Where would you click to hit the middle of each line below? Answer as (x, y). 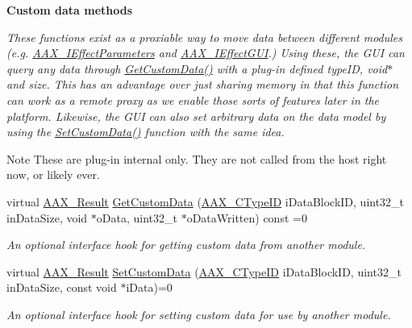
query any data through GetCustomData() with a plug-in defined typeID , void (197, 68)
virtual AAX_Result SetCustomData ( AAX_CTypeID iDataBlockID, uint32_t (204, 271)
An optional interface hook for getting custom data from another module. (186, 245)
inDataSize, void (47, 217)
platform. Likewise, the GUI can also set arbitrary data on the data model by (196, 116)
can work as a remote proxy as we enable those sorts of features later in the (193, 100)
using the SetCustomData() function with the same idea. (146, 132)
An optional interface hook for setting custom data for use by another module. (199, 314)
